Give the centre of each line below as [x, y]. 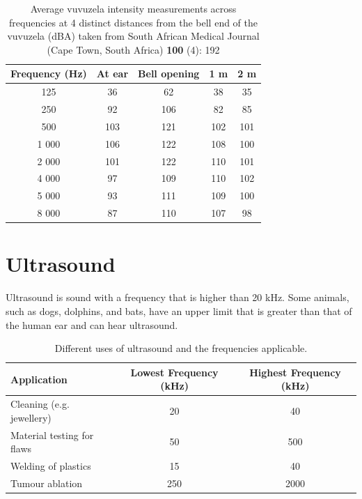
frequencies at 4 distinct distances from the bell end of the [134, 22]
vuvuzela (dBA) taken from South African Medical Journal [133, 36]
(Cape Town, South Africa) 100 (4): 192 [133, 49]
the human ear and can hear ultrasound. [92, 324]
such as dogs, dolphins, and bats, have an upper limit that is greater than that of [179, 310]
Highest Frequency [295, 372]
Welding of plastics [51, 466]
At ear [112, 74]
